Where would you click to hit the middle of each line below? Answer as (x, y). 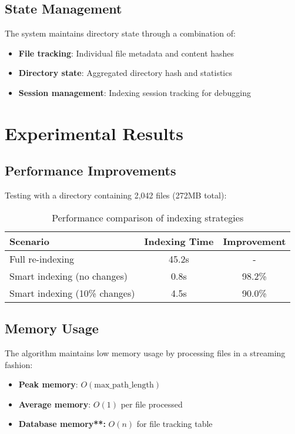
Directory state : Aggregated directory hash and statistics (125, 73)
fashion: (19, 364)
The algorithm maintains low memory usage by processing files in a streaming (145, 352)
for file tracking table (175, 424)
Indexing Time (179, 241)
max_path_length (124, 385)
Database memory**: (62, 424)
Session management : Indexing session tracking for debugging (135, 92)
